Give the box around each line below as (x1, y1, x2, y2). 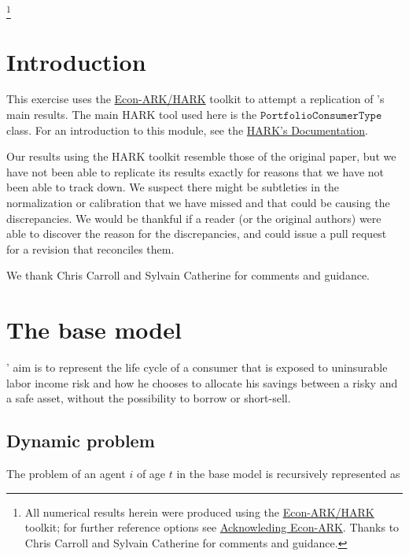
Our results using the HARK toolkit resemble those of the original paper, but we (6, 148, 396, 165)
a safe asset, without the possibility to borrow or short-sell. (6, 390, 291, 406)
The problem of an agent (6, 465, 126, 482)
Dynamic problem (6, 428, 155, 453)
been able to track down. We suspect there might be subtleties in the (6, 179, 340, 195)
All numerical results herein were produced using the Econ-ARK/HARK (24, 503, 374, 520)
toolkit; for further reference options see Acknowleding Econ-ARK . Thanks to (24, 519, 400, 536)
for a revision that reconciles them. (6, 240, 175, 257)
